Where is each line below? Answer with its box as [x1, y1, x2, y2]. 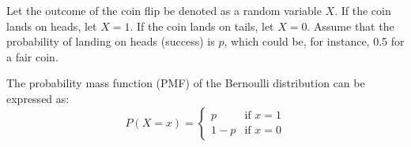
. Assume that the [307, 17, 394, 34]
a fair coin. [6, 48, 58, 64]
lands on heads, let [6, 17, 97, 34]
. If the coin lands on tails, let [130, 17, 274, 34]
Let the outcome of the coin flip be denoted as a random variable [6, 2, 322, 18]
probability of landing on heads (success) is [6, 33, 215, 50]
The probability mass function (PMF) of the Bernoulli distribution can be [6, 75, 365, 91]
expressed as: [6, 90, 70, 106]
